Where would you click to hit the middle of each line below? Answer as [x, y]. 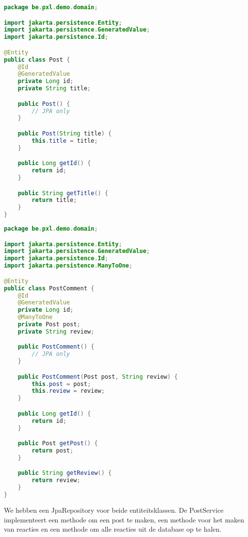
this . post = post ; [61, 384]
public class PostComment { [49, 288]
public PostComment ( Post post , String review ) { [98, 377]
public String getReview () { [65, 473]
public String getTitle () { [63, 193]
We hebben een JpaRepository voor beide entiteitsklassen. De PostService [114, 510]
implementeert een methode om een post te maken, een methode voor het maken [124, 519]
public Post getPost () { [58, 444]
